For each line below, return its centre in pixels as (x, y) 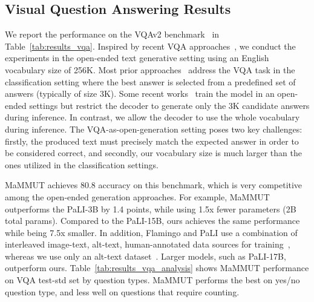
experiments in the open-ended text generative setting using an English (137, 58)
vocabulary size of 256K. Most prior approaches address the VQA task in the (150, 69)
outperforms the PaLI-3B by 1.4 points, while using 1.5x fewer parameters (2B (151, 208)
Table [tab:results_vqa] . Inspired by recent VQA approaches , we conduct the (150, 46)
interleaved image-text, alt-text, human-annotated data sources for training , (148, 244)
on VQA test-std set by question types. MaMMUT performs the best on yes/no (152, 280)
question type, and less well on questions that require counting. (122, 291)
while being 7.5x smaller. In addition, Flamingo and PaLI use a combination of (151, 232)
